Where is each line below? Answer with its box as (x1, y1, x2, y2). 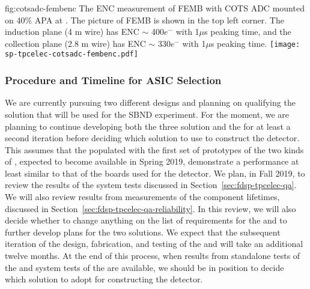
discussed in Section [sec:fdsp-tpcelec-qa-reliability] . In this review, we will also (5, 202, 296, 214)
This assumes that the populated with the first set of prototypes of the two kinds (5, 143, 304, 156)
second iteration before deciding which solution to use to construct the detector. (5, 132, 300, 144)
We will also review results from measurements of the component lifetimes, (5, 190, 280, 203)
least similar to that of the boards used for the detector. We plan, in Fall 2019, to (5, 166, 305, 179)
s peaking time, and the (204, 25, 291, 38)
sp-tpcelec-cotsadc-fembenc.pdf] (5, 50, 138, 59)
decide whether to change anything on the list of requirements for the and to (5, 214, 287, 227)
